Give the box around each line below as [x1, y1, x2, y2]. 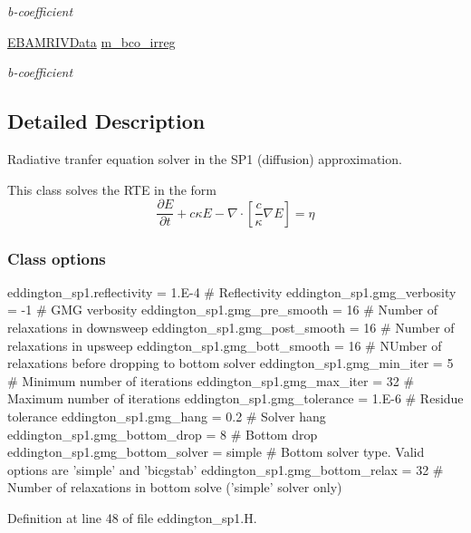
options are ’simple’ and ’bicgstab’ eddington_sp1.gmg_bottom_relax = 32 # [7, 460, 444, 479]
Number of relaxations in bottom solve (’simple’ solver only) [7, 478, 342, 497]
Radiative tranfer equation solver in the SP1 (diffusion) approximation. [7, 149, 402, 168]
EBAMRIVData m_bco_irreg [7, 32, 176, 51]
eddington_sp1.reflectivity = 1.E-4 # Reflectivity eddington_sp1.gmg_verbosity [7, 282, 457, 301]
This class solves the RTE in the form [7, 179, 216, 199]
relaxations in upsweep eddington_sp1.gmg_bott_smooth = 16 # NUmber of [7, 335, 442, 354]
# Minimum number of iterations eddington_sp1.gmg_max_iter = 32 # [7, 371, 415, 390]
